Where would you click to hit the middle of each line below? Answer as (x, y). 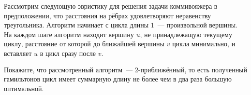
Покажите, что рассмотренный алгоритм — (68, 69)
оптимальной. (24, 88)
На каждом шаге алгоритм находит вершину (69, 34)
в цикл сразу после (68, 53)
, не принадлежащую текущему (186, 34)
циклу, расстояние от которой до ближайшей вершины (84, 44)
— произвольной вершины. (198, 25)
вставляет (18, 53)
